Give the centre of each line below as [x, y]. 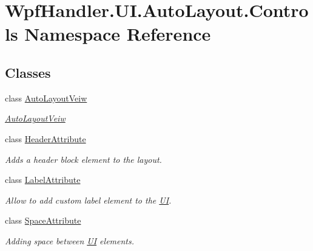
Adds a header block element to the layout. [83, 159]
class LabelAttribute [43, 180]
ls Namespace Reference [108, 34]
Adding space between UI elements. [70, 240]
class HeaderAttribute [45, 138]
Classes [28, 72]
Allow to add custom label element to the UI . [88, 200]
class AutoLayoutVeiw [46, 98]
